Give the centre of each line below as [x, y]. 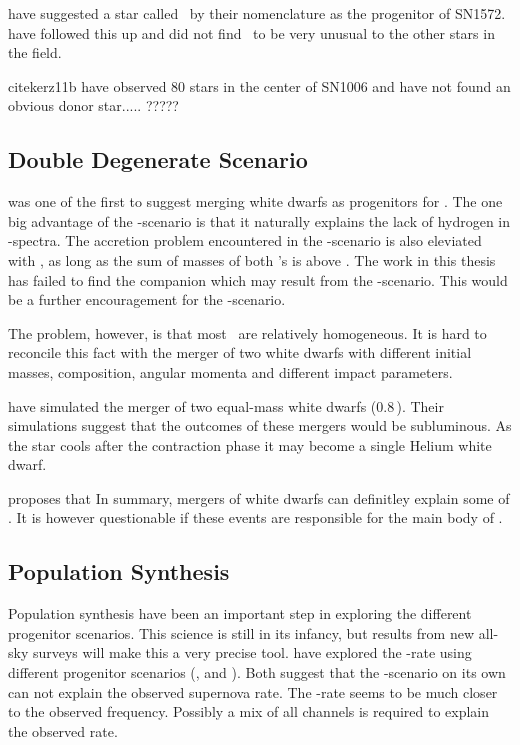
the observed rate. [63, 730]
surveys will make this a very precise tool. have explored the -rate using [252, 652]
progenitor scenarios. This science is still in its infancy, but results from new [241, 632]
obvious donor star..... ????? [93, 105]
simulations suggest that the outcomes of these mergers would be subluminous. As [260, 425]
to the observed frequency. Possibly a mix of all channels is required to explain [249, 711]
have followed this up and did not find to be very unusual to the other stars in [251, 32]
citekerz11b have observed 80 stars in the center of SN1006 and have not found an [259, 85]
